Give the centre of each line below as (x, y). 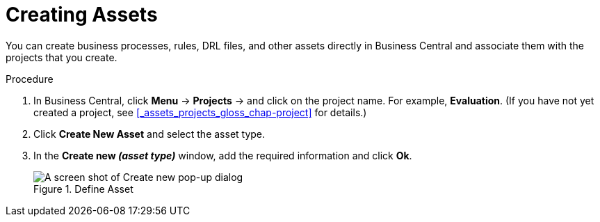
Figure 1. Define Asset (83, 189)
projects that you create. (62, 57)
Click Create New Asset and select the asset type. (149, 134)
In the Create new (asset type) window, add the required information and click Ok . (223, 155)
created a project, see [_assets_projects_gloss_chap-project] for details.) (200, 112)
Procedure (30, 79)
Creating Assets (82, 15)
